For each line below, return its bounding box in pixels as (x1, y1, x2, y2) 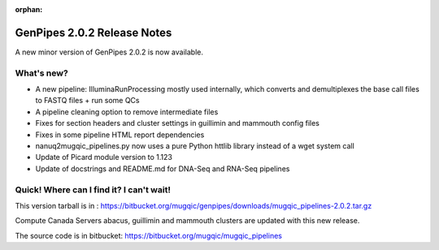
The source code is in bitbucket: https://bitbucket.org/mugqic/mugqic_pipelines (15, 231, 282, 240)
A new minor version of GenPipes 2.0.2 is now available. (15, 47, 203, 57)
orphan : (15, 5, 43, 14)
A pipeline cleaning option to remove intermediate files (35, 106, 219, 117)
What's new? (15, 67, 68, 79)
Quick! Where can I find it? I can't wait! (15, 183, 171, 195)
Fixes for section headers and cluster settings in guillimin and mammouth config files (35, 119, 320, 128)
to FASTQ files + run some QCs (35, 96, 140, 106)
